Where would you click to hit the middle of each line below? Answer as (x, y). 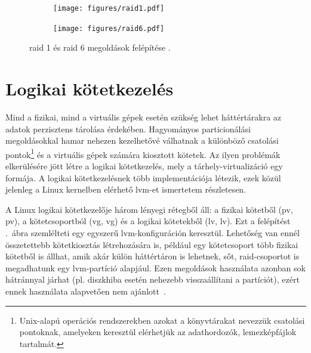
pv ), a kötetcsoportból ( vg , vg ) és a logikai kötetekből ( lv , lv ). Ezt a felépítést (148, 221)
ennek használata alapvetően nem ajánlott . (86, 291)
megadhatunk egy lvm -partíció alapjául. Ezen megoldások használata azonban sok (155, 267)
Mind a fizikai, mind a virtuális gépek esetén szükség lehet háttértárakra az (144, 117)
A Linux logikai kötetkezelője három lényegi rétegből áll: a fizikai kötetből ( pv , (149, 209)
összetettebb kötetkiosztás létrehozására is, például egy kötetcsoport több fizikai (152, 244)
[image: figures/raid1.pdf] (109, 8)
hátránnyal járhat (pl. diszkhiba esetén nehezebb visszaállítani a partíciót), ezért (153, 279)
